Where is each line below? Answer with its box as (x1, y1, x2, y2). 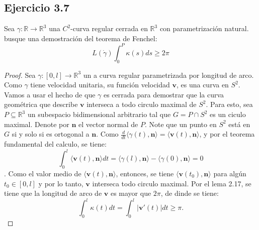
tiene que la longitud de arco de (4, 188, 102, 198)
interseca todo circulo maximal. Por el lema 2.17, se (92, 178, 251, 188)
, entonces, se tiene (116, 168, 174, 178)
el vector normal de (78, 119, 138, 129)
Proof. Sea (4, 69, 36, 80)
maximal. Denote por (4, 119, 69, 129)
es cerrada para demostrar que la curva (103, 89, 224, 99)
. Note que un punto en (144, 119, 217, 129)
